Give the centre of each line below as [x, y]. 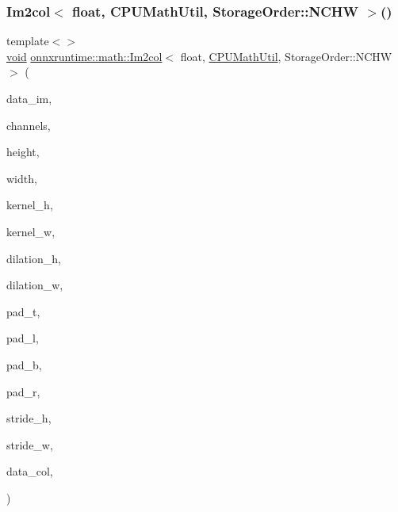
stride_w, [30, 444]
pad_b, [24, 364]
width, [22, 178]
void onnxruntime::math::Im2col [84, 56]
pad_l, [23, 338]
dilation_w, [35, 285]
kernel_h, [30, 205]
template [28, 41]
